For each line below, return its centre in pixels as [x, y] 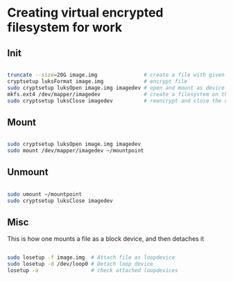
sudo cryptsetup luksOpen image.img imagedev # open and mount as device [116, 88]
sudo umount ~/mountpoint [44, 194]
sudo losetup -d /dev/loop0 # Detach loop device [80, 264]
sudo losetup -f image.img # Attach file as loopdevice [91, 257]
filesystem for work [65, 27]
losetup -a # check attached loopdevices [93, 271]
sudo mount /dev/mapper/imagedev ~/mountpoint [76, 151]
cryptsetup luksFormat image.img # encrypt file [97, 81]
